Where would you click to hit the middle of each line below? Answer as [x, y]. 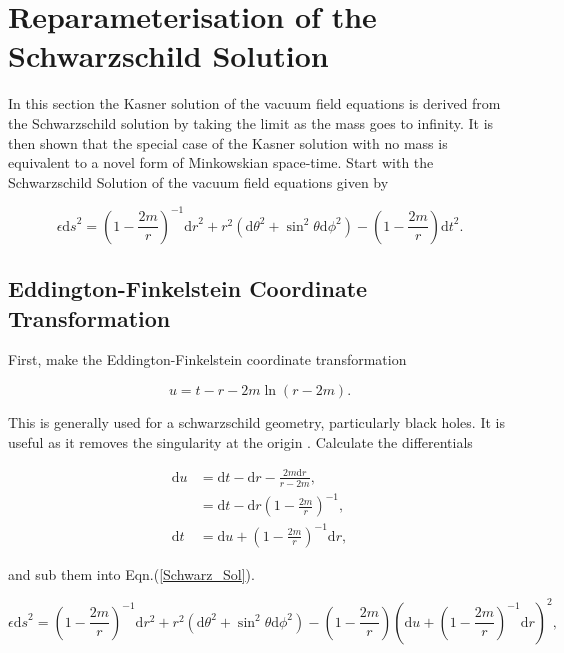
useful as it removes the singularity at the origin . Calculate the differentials [240, 441]
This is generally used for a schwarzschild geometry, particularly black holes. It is [256, 421]
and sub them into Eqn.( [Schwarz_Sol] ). [131, 573]
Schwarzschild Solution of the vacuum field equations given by [198, 181]
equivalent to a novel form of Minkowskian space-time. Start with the [221, 162]
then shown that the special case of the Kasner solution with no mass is [228, 142]
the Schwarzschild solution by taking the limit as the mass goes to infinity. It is [251, 122]
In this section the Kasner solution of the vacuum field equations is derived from [254, 103]
